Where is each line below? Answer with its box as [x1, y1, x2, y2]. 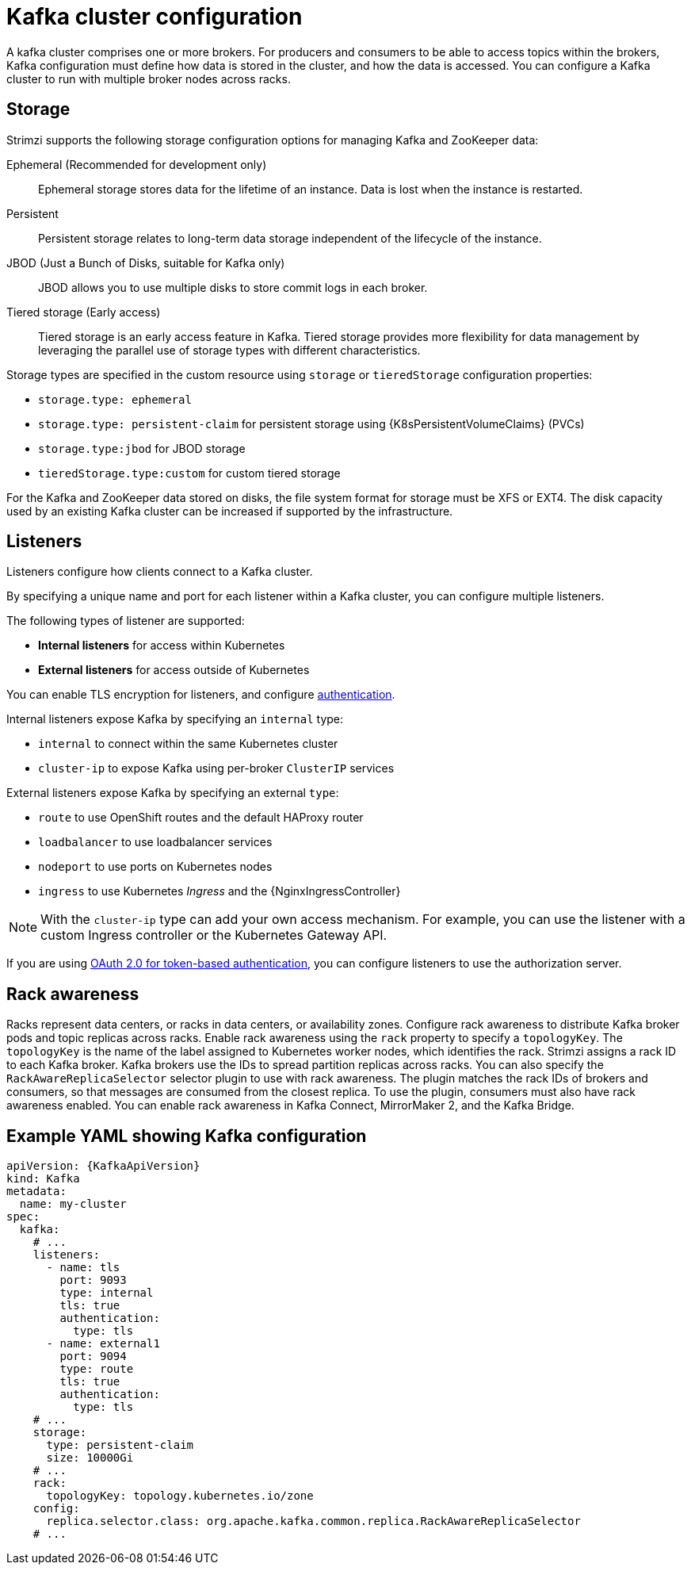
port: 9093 [59, 1274, 127, 1287]
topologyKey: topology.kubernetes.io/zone [46, 1489, 314, 1503]
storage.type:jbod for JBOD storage [38, 441, 246, 455]
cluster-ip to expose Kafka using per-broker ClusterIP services [38, 761, 395, 776]
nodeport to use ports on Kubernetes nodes [38, 860, 273, 874]
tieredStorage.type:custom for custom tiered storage [38, 466, 341, 480]
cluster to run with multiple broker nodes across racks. [6, 71, 291, 86]
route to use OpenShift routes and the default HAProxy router [38, 810, 364, 825]
